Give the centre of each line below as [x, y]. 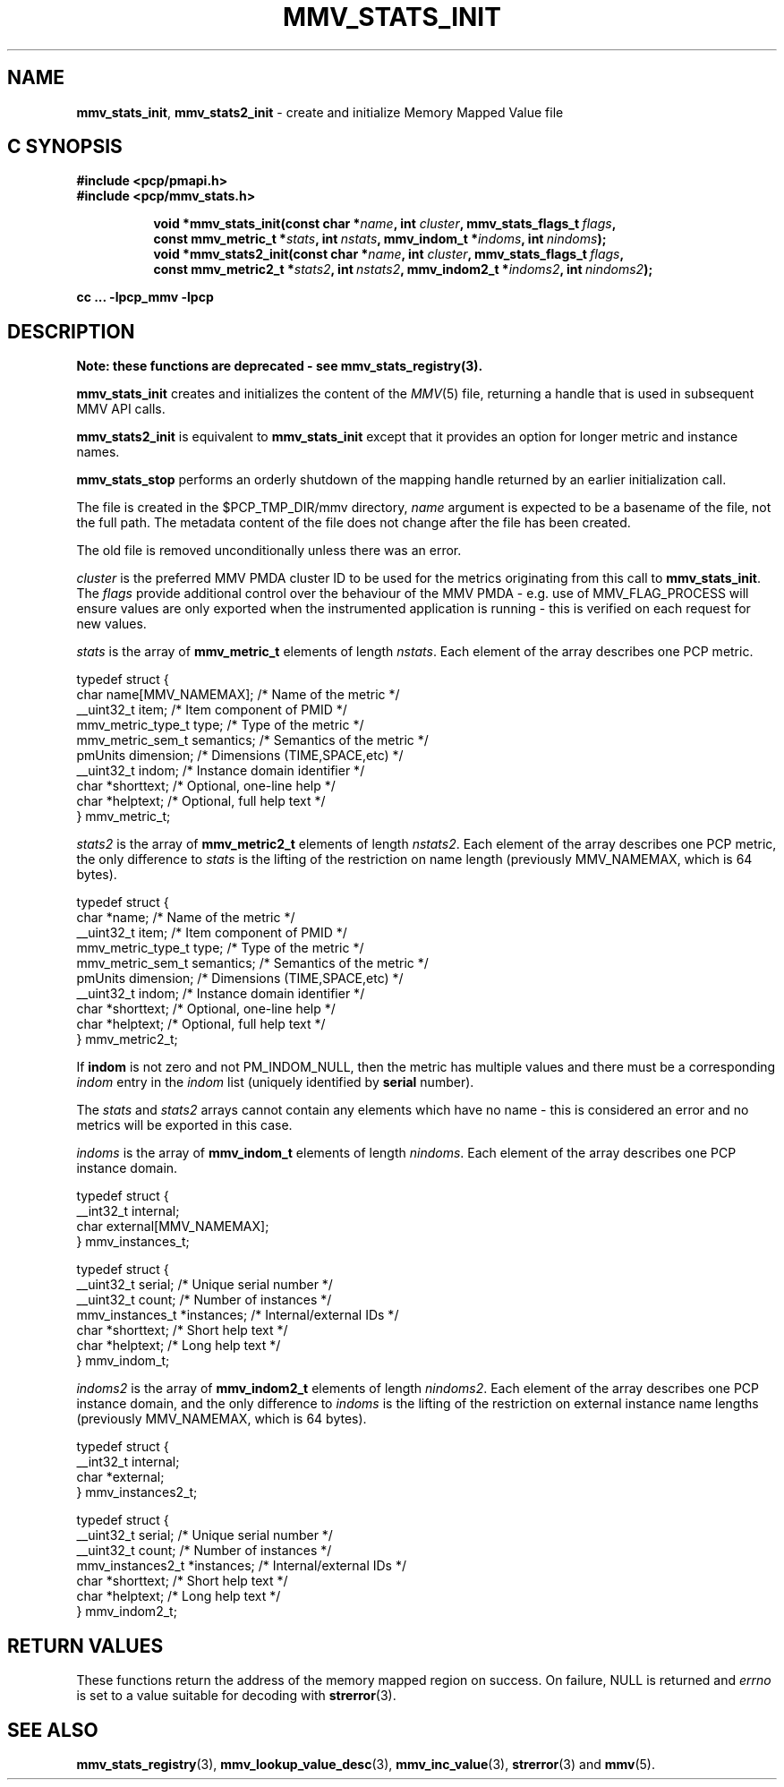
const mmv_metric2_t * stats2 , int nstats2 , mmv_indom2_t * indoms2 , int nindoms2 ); [403, 269]
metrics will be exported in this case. [184, 1125]
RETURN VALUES [85, 1646]
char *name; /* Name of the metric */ [186, 918]
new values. [111, 624]
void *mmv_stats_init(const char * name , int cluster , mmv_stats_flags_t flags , [384, 224]
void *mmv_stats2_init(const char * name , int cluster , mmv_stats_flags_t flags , [388, 254]
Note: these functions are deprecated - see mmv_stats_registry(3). [280, 366]
